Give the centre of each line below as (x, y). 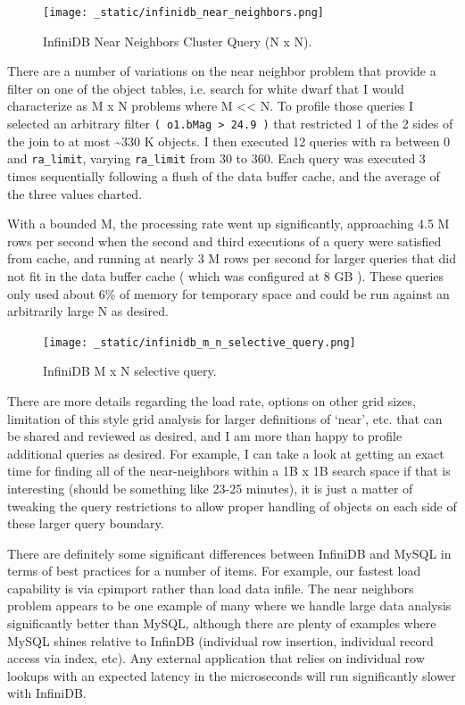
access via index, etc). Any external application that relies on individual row (216, 658)
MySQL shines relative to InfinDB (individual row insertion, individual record (220, 640)
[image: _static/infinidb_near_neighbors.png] (183, 12)
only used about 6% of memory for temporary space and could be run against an (228, 293)
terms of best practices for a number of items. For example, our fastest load (214, 571)
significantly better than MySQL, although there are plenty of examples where (222, 623)
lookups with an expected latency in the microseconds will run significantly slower (232, 675)
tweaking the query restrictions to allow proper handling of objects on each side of (232, 506)
